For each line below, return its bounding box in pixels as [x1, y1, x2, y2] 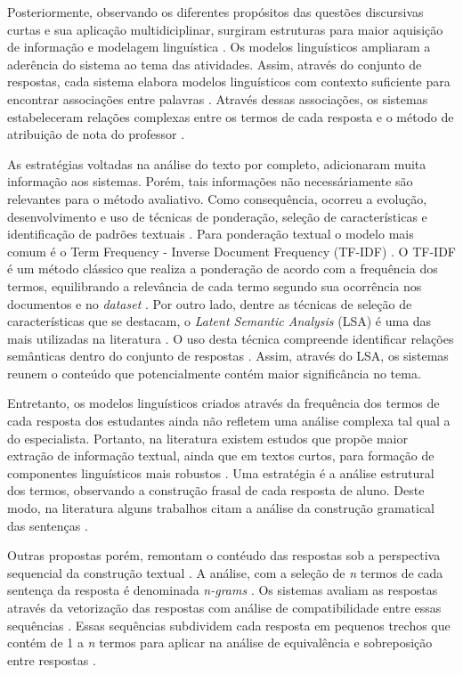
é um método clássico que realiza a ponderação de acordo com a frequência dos [7, 259, 438, 278]
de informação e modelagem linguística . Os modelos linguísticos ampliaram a [7, 37, 431, 56]
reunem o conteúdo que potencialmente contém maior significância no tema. [7, 363, 421, 382]
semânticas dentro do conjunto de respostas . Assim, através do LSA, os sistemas [7, 346, 449, 365]
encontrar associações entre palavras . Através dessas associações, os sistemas [7, 89, 428, 108]
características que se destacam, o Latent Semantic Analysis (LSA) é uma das [7, 312, 432, 330]
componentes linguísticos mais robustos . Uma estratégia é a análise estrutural [7, 463, 435, 482]
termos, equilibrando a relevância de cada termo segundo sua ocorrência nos [7, 276, 422, 295]
